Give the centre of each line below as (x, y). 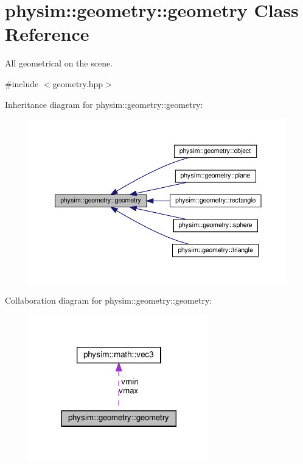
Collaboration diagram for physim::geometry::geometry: (109, 300)
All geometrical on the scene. (59, 63)
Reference (47, 34)
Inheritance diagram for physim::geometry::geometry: (104, 104)
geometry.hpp (78, 83)
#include (22, 83)
